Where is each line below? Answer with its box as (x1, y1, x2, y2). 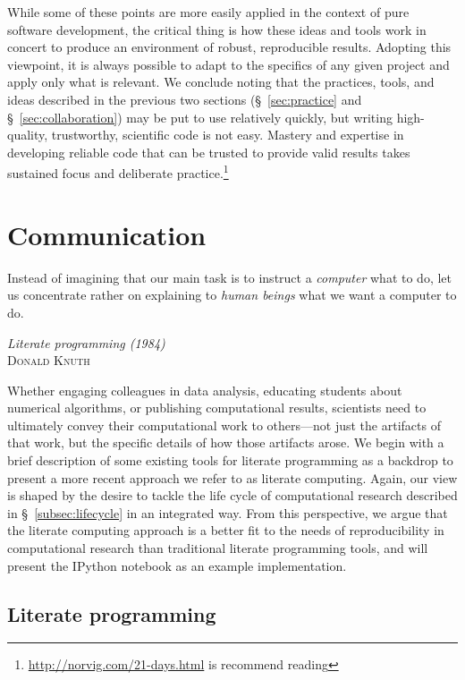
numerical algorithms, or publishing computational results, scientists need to (7, 398, 427, 417)
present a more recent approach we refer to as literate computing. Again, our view (7, 468, 458, 487)
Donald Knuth (7, 351, 90, 370)
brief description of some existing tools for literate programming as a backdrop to (7, 451, 453, 470)
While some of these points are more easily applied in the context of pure (7, 3, 410, 21)
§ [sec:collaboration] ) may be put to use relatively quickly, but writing (7, 107, 393, 126)
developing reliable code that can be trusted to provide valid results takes (7, 142, 410, 161)
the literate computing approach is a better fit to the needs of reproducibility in (7, 521, 444, 540)
